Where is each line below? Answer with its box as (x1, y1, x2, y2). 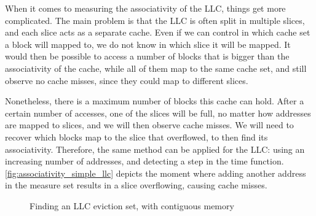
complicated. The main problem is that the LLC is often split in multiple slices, (5, 13, 305, 26)
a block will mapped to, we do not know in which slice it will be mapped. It (5, 37, 291, 50)
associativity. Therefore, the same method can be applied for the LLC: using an (5, 142, 305, 155)
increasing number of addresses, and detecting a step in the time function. (5, 155, 284, 168)
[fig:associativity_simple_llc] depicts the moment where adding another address (5, 166, 306, 179)
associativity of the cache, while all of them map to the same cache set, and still (5, 61, 307, 74)
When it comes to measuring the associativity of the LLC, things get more (5, 2, 286, 14)
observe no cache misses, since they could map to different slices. (5, 74, 248, 87)
